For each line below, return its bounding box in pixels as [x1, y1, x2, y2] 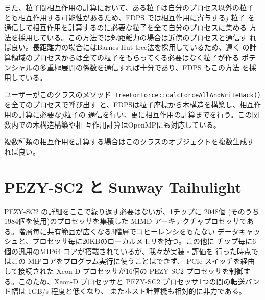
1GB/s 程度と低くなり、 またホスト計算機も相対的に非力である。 [28, 286, 246, 296]
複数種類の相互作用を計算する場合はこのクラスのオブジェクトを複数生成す [4, 136, 254, 147]
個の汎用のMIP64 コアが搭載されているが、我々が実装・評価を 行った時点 [4, 245, 252, 256]
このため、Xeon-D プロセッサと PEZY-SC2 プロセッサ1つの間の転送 [18, 276, 245, 286]
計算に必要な [18, 109, 61, 119]
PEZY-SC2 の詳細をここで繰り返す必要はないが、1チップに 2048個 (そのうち [4, 206, 259, 216]
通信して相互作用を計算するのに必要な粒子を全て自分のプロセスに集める [4, 22, 247, 33]
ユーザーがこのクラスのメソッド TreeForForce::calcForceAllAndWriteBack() [4, 89, 261, 99]
